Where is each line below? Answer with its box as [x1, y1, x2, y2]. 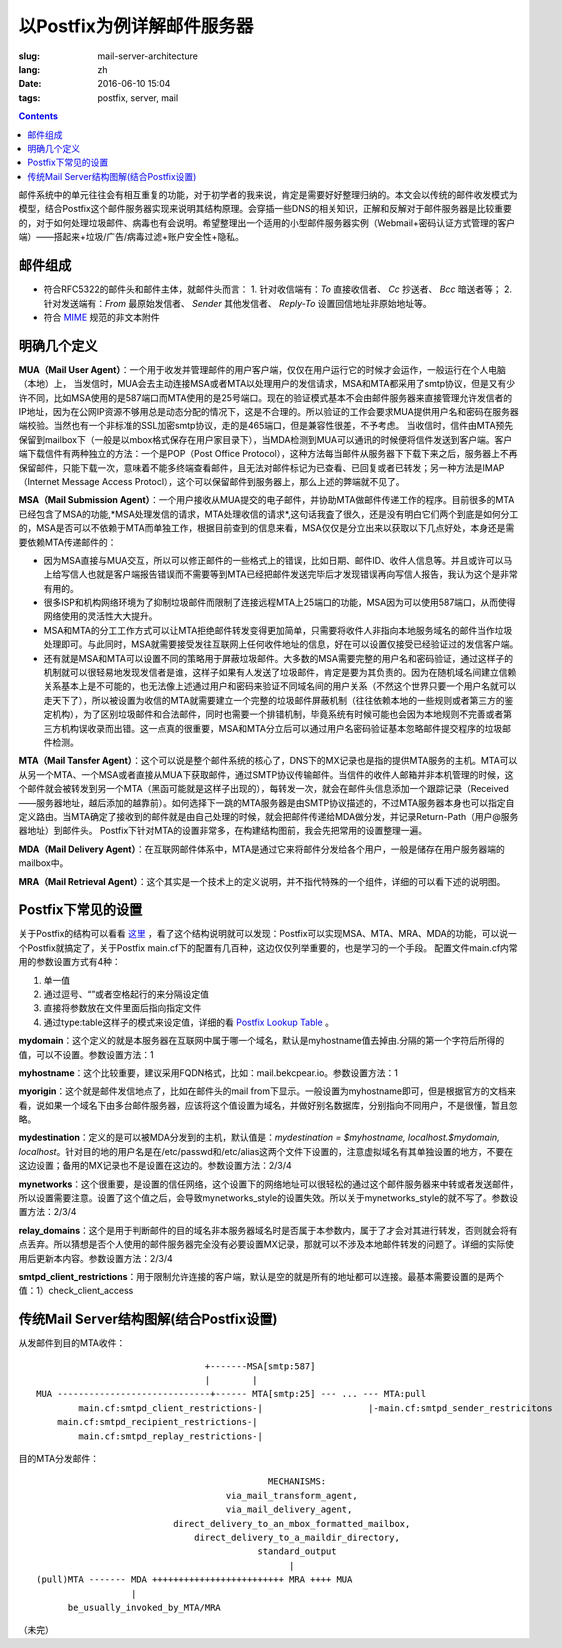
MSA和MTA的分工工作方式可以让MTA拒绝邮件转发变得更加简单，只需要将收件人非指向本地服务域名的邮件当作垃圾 [43, 624, 513, 636]
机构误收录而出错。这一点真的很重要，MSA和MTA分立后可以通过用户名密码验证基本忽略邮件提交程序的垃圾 [60, 722, 503, 734]
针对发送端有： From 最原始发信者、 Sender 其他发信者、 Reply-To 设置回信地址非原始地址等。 [43, 297, 432, 309]
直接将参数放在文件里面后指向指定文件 [43, 1002, 202, 1014]
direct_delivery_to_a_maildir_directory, [193, 1531, 400, 1543]
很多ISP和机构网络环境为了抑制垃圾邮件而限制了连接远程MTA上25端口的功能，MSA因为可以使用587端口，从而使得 [43, 596, 516, 609]
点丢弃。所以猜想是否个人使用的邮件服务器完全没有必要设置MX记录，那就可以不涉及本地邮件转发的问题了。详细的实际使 [18, 1238, 515, 1250]
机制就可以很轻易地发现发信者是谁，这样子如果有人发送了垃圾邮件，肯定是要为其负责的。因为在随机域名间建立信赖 [43, 666, 517, 679]
